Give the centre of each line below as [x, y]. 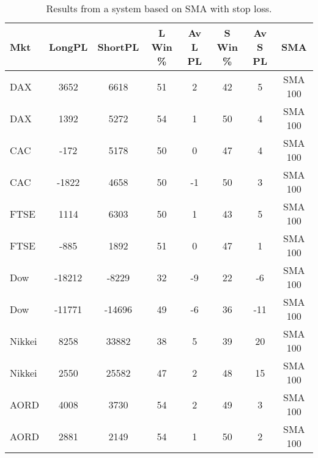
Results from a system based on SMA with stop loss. [159, 8]
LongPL [68, 47]
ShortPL [118, 47]
